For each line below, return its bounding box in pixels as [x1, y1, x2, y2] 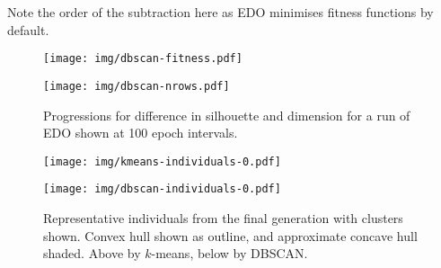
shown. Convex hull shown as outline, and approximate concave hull [43, 226, 418, 245]
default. [7, 20, 49, 39]
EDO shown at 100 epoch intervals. [43, 123, 238, 142]
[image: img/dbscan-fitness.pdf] [43, 52, 243, 66]
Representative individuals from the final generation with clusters [43, 209, 403, 227]
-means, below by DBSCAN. [151, 244, 308, 263]
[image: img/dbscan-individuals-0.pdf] [43, 183, 281, 196]
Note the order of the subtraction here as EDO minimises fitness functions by [7, 3, 434, 21]
